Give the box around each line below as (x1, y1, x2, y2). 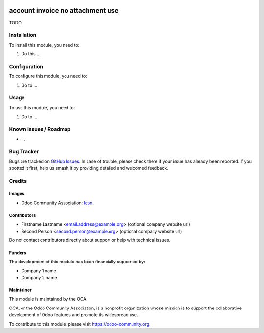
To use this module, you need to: (9, 104, 75, 110)
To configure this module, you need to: (9, 73, 88, 79)
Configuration (9, 63, 44, 70)
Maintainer (9, 287, 32, 293)
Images (9, 191, 24, 197)
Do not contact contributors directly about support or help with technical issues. (9, 237, 171, 243)
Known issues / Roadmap (9, 125, 71, 132)
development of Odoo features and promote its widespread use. (9, 312, 138, 318)
